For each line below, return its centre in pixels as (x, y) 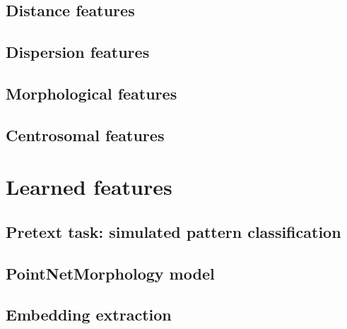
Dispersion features (78, 52)
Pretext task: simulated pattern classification (173, 231)
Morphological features (92, 93)
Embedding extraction (89, 315)
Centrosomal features (85, 134)
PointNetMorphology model (110, 273)
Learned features (89, 187)
